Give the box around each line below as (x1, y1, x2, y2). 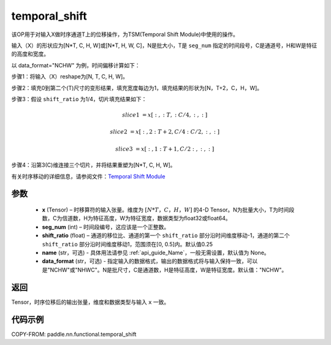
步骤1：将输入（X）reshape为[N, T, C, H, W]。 (11, 73, 129, 80)
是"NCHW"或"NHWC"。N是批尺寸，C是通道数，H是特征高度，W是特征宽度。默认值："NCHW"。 (42, 266, 287, 273)
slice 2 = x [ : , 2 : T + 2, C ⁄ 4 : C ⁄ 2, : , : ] (110, 129, 220, 135)
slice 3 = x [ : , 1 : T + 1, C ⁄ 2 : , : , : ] (115, 145, 215, 153)
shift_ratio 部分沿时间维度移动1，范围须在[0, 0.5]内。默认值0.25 (42, 240, 213, 248)
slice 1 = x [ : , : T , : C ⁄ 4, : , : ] (121, 112, 208, 119)
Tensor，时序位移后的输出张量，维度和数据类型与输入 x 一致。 (11, 298, 170, 306)
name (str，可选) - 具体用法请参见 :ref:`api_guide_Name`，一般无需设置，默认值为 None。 (42, 249, 270, 256)
